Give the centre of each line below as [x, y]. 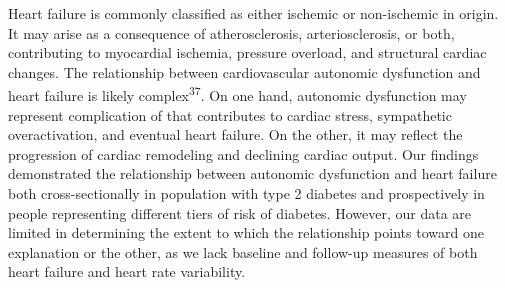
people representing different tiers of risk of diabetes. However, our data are [239, 212]
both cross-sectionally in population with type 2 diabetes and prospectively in [246, 193]
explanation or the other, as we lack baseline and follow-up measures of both [243, 251]
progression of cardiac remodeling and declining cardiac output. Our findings [243, 153]
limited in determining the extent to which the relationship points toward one [246, 232]
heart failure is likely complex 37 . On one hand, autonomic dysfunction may [237, 94]
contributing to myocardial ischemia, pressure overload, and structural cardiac [247, 52]
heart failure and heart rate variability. [127, 271]
